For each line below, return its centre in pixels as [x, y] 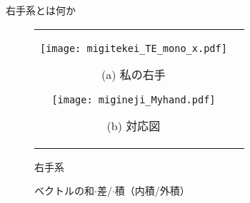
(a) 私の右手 [134, 74]
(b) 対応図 [134, 125]
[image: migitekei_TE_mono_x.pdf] [134, 48]
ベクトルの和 [64, 191]
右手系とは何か [41, 10]
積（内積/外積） [152, 191]
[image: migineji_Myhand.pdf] [134, 99]
